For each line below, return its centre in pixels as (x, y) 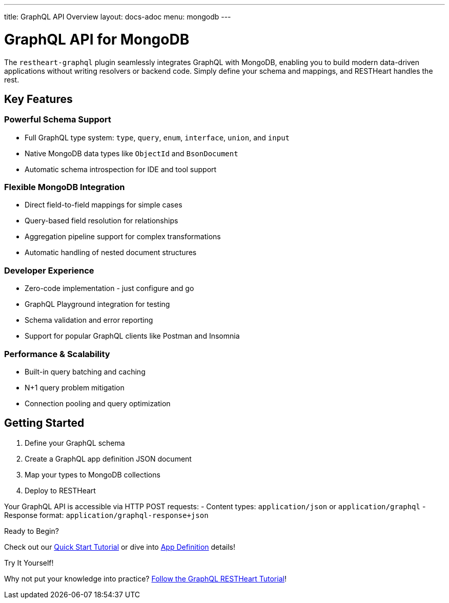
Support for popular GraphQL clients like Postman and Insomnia (132, 336)
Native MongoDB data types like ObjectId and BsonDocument (131, 153)
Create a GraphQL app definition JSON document (108, 459)
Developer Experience (49, 270)
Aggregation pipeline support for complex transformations (123, 237)
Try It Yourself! (29, 563)
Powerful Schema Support (58, 120)
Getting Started (44, 423)
